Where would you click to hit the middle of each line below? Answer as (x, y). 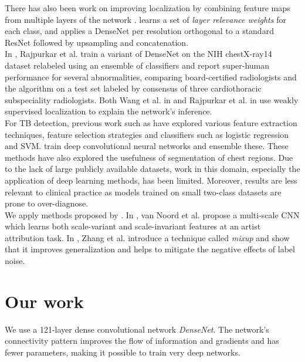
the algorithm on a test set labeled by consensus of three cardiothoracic (133, 88)
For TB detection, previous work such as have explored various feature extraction (151, 122)
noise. (15, 261)
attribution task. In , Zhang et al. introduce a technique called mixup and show (147, 237)
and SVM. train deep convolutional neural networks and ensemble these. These (147, 146)
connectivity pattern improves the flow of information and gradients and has (142, 341)
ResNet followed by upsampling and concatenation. (97, 42)
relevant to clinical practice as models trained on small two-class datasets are (143, 192)
